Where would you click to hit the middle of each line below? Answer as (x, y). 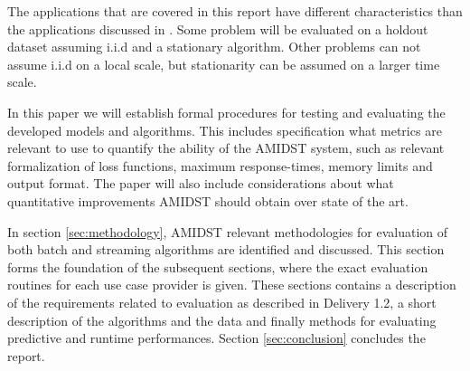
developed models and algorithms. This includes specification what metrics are (225, 130)
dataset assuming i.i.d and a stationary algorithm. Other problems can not (214, 47)
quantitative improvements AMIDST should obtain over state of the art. (208, 200)
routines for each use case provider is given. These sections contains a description (232, 285)
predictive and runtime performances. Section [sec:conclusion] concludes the (216, 338)
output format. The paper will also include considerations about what (201, 183)
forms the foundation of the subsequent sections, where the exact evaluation (218, 266)
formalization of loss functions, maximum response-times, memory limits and (220, 165)
